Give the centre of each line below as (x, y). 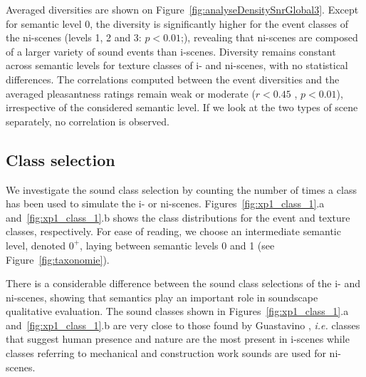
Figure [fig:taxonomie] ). (58, 259)
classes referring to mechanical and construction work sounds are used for (166, 353)
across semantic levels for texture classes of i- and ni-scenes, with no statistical (177, 65)
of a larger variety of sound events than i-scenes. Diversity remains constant (171, 51)
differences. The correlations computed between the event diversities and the (173, 79)
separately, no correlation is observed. (88, 121)
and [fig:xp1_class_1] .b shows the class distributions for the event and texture (178, 217)
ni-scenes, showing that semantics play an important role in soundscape (162, 297)
